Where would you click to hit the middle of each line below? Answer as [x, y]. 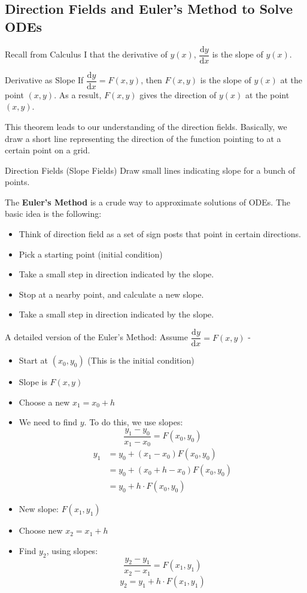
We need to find [48, 422]
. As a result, [78, 94]
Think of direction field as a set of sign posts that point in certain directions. [160, 234]
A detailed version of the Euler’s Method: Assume [96, 337]
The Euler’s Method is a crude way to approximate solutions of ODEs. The [148, 202]
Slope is [33, 382]
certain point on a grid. [48, 150]
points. [17, 182]
